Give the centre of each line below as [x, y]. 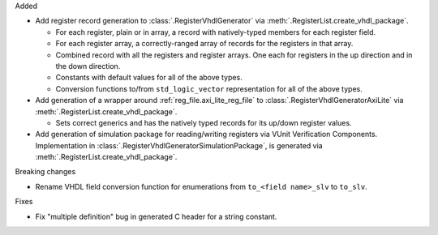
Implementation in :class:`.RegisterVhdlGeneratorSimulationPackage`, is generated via [179, 145]
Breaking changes [45, 172]
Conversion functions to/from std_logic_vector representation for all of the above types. [209, 88]
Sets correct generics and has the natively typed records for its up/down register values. [204, 122]
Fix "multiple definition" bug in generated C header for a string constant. [156, 216]
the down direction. [88, 66]
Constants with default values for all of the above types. [149, 78]
